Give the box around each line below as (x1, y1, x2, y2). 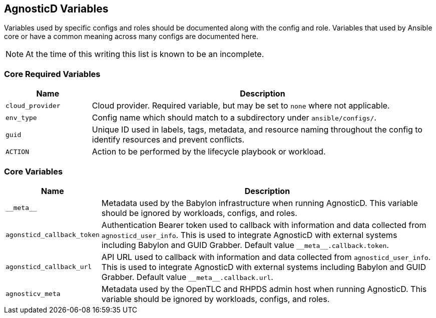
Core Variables (4, 166, 63, 176)
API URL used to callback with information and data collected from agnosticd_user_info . (101, 251, 431, 262)
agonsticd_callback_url (6, 263, 92, 271)
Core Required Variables (4, 68, 101, 79)
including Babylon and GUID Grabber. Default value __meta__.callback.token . (101, 239, 389, 250)
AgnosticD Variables (4, 2, 109, 15)
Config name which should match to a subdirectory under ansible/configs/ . (92, 112, 376, 123)
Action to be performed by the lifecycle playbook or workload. (92, 146, 326, 157)
